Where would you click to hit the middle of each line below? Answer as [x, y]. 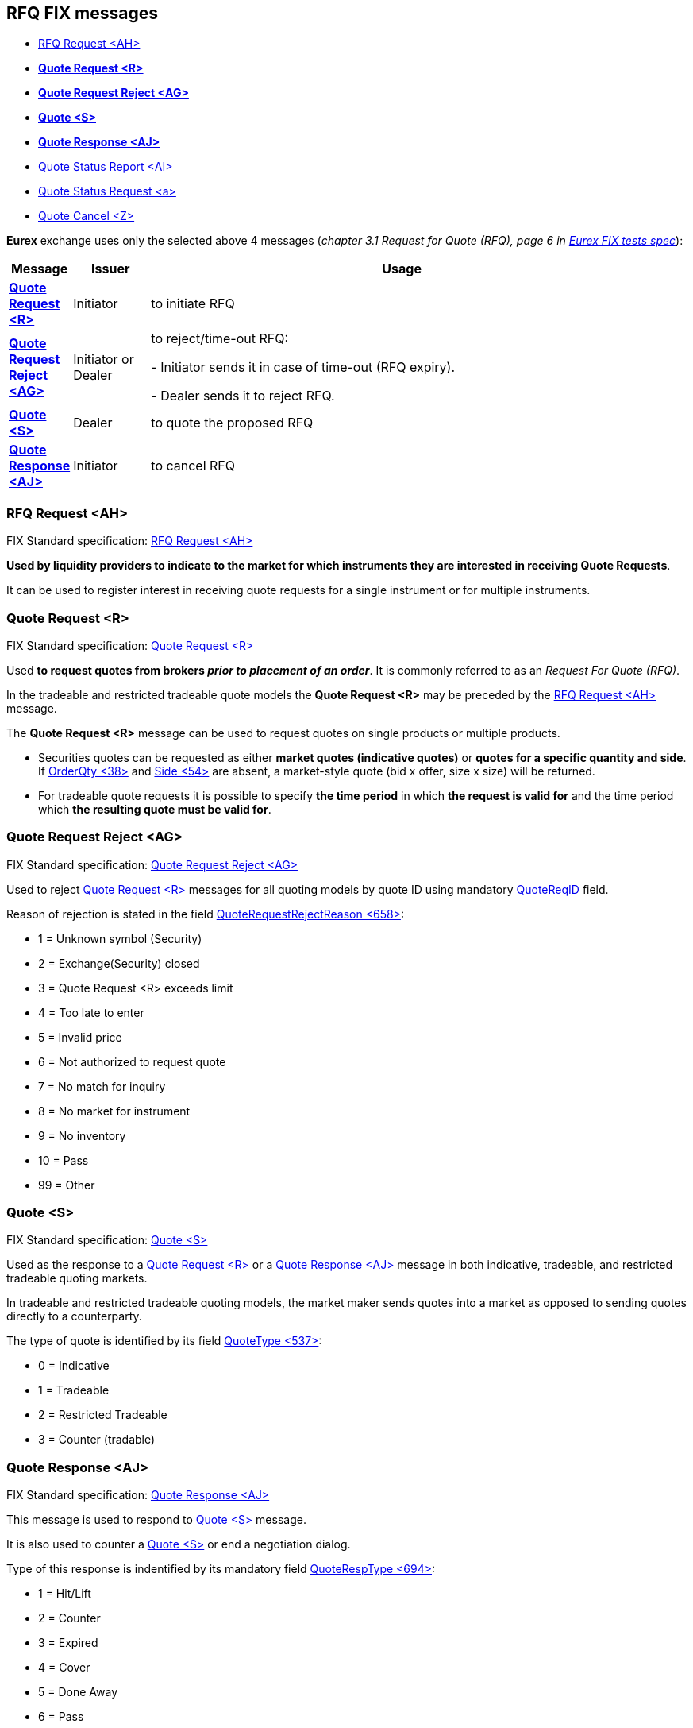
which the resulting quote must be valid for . [155, 809]
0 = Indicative [74, 1366]
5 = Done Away [78, 1692]
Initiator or [104, 360]
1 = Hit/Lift [65, 1594]
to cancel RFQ [193, 466]
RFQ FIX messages [83, 13]
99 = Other [67, 1185]
